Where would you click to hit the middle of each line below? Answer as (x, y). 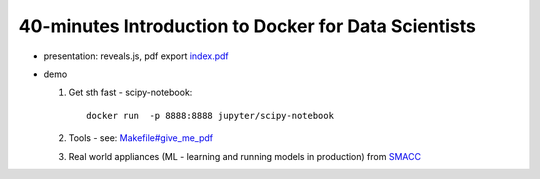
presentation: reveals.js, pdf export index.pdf (136, 56)
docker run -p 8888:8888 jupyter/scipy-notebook (210, 115)
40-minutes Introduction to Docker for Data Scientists (247, 26)
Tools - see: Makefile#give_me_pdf (141, 138)
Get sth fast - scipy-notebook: (130, 92)
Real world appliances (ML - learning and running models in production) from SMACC (245, 156)
